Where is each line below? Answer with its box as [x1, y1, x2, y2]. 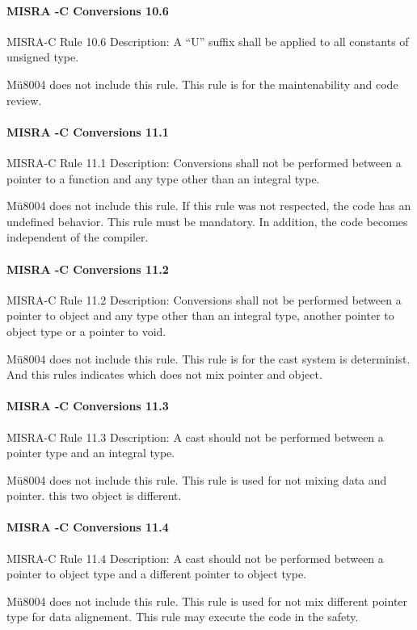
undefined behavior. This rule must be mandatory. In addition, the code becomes [6, 212, 408, 229]
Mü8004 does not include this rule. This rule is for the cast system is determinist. [6, 350, 411, 367]
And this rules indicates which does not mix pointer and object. [6, 366, 322, 383]
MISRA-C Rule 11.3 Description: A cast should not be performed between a [6, 428, 384, 445]
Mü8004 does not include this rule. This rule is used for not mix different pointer [6, 592, 408, 609]
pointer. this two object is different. [6, 487, 182, 504]
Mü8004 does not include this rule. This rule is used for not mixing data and [6, 471, 387, 488]
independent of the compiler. [6, 229, 149, 246]
